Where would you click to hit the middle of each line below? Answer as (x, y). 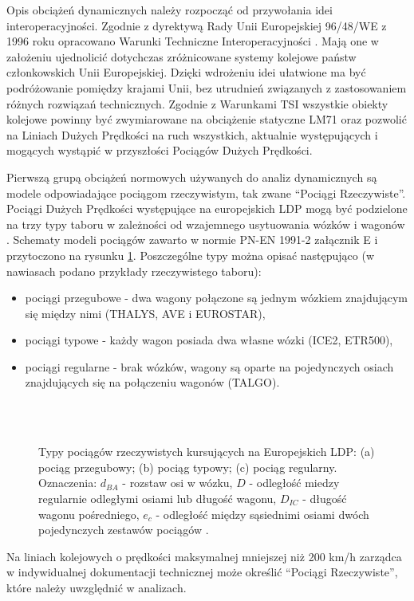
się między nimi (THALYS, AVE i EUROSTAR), (145, 313)
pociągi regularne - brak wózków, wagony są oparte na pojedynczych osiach (209, 366)
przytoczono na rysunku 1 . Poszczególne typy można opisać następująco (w (191, 255)
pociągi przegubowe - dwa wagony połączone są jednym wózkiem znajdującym (217, 298)
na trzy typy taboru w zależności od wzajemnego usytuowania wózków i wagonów (206, 224)
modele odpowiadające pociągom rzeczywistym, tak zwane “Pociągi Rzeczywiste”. (206, 192)
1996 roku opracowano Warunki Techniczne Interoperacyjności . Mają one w (193, 41)
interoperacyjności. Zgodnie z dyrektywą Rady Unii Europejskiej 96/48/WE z (197, 25)
